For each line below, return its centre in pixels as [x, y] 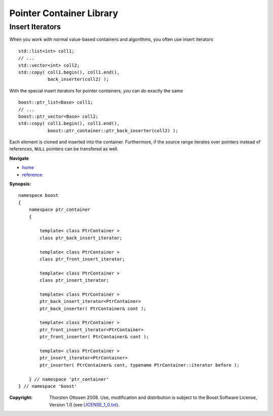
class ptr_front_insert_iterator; [82, 259]
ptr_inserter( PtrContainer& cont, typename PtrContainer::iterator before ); [140, 365]
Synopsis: [20, 184]
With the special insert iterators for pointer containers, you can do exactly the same [96, 90]
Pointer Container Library [64, 13]
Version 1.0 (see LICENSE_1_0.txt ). [84, 404]
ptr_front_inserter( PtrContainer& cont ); [94, 337]
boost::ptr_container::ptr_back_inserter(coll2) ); [113, 131]
